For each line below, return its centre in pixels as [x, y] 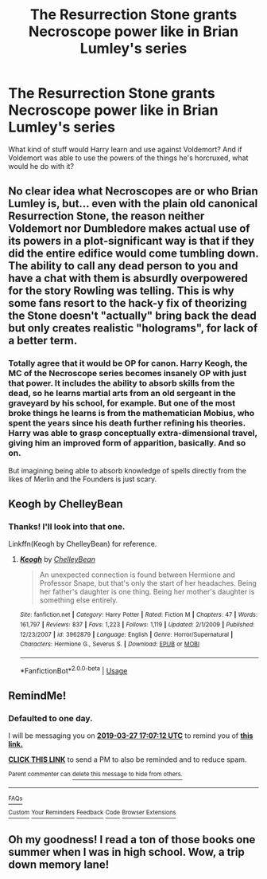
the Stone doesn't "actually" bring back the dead [132, 316]
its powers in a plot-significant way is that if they [132, 241]
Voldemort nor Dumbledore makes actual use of [129, 229]
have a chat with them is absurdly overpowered [128, 279]
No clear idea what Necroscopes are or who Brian [133, 192]
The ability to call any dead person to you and [123, 266]
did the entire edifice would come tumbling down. [133, 254]
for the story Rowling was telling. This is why [121, 291]
